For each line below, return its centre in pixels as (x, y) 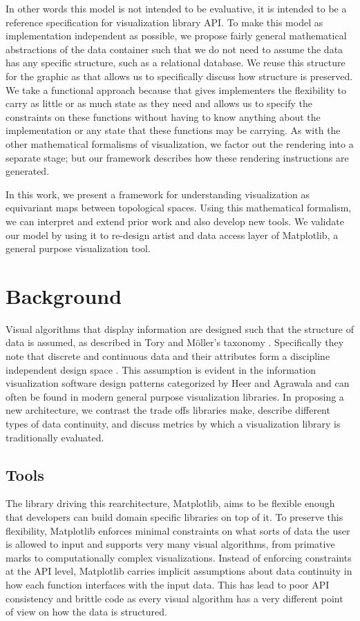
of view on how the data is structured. (86, 612)
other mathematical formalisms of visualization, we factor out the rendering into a (180, 143)
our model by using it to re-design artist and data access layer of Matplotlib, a (172, 235)
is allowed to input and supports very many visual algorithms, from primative (170, 544)
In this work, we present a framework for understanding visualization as (158, 194)
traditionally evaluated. (55, 437)
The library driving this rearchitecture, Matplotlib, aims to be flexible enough (170, 503)
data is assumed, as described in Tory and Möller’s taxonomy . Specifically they (175, 342)
